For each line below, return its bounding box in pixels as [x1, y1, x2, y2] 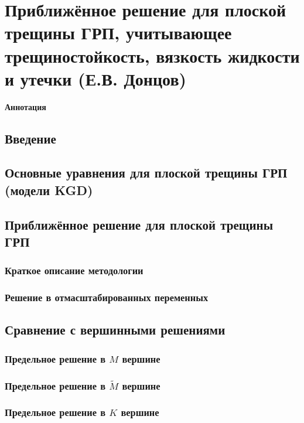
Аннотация [5, 100, 46, 112]
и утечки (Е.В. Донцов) [5, 66, 187, 90]
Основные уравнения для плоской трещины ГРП [5, 163, 288, 182]
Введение [5, 129, 56, 147]
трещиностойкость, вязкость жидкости [5, 43, 300, 67]
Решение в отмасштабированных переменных [5, 290, 209, 305]
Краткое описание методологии [5, 263, 144, 278]
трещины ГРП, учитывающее [5, 21, 232, 45]
